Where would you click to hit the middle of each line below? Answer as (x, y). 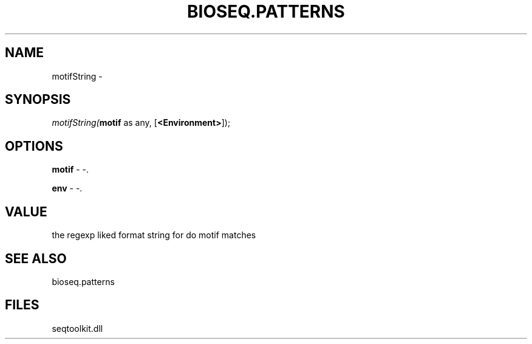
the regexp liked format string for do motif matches (154, 235)
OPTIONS (34, 146)
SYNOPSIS (38, 100)
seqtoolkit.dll (77, 328)
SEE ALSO (36, 258)
